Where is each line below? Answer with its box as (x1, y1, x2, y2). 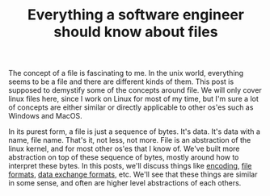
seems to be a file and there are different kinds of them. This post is (8, 77, 234, 86)
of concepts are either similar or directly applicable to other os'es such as (8, 102, 254, 112)
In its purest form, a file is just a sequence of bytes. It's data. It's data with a (8, 127, 261, 136)
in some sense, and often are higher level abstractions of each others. (8, 178, 242, 188)
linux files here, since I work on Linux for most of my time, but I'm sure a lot (8, 94, 259, 104)
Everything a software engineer (27, 6, 245, 24)
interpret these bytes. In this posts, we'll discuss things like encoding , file (8, 161, 252, 171)
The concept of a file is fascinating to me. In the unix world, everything (8, 69, 244, 78)
